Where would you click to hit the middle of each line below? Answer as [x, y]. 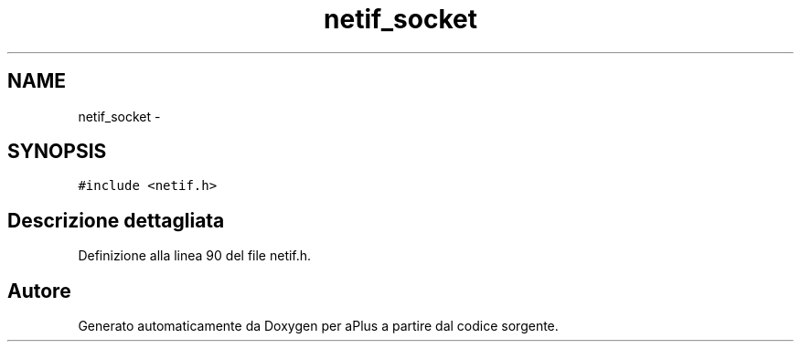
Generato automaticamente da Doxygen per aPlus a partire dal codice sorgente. [318, 326]
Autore [39, 291]
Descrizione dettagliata [116, 220]
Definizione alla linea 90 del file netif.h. [195, 256]
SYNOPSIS [57, 152]
